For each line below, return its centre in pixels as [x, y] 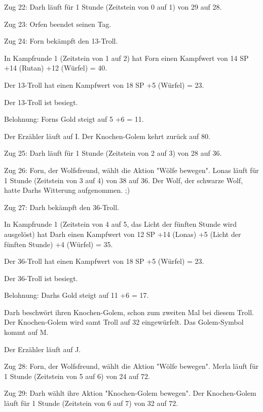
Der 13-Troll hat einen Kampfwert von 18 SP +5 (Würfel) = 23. [104, 84]
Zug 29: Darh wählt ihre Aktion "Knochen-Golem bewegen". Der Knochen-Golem [130, 393]
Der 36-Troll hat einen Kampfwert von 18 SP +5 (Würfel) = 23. [104, 261]
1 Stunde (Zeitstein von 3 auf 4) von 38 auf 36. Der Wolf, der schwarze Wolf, [124, 180]
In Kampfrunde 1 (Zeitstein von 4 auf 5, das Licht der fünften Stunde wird [121, 224]
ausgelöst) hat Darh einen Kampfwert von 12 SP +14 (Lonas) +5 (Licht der [123, 234]
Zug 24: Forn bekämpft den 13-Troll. [61, 41]
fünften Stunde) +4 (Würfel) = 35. [59, 244]
